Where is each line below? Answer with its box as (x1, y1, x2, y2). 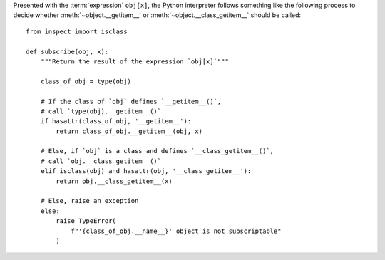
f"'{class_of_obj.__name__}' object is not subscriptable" (71, 227, 282, 235)
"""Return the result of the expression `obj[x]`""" (40, 57, 230, 66)
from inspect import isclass (26, 27, 128, 36)
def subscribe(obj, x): (26, 47, 109, 56)
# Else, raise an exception (40, 197, 139, 205)
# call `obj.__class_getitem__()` (40, 157, 162, 165)
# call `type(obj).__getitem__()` (40, 107, 162, 115)
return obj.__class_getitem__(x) (56, 177, 173, 185)
